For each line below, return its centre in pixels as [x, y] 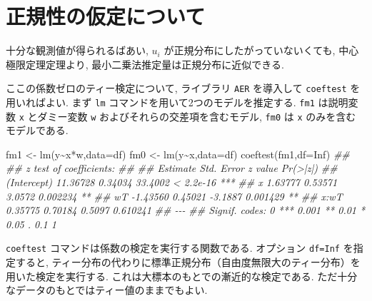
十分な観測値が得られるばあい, [77, 50]
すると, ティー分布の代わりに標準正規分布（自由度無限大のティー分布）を [188, 262]
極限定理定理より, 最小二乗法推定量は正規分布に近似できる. [145, 64]
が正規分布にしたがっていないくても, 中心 [261, 50]
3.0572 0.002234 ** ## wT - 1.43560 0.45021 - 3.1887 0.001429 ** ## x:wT [174, 196]
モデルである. [37, 130]
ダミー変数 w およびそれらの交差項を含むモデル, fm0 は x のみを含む [197, 116]
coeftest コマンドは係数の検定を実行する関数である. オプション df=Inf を [180, 248]
